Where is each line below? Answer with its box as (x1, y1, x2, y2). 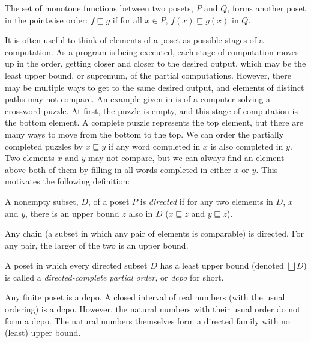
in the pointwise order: (5, 13, 88, 26)
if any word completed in (108, 139, 201, 152)
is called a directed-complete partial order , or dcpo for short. (5, 270, 224, 283)
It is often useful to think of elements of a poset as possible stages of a (5, 34, 264, 46)
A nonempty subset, (5, 195, 79, 207)
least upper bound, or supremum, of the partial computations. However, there (5, 68, 291, 81)
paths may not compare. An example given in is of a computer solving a (5, 93, 271, 105)
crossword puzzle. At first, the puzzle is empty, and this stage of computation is (5, 104, 298, 117)
